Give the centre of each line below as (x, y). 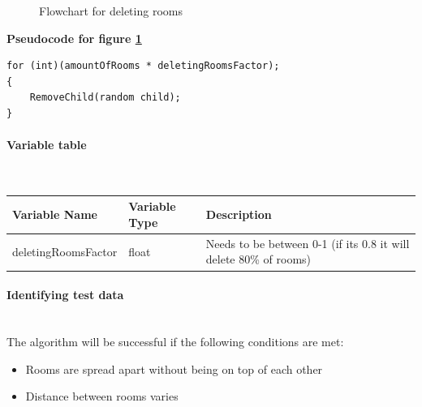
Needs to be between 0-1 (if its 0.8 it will (308, 243)
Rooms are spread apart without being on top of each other (174, 368)
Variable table (47, 145)
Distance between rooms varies (102, 396)
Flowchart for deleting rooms (111, 11)
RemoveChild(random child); (105, 98)
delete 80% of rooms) (258, 259)
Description (239, 214)
